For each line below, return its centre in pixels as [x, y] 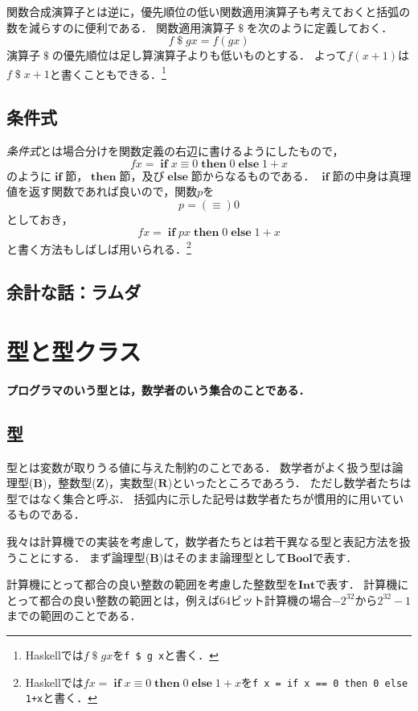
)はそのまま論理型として [223, 557]
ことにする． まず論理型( [84, 557]
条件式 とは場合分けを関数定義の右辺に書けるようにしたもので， [175, 151]
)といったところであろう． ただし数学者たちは [289, 483]
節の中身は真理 [372, 175]
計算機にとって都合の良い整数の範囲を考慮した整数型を [152, 584]
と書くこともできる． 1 [108, 72]
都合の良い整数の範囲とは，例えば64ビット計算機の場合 [185, 599]
